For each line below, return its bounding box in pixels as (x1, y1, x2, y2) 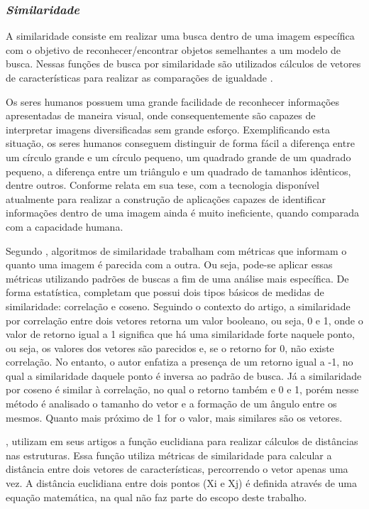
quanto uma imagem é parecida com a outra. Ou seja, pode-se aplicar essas (6, 257, 333, 272)
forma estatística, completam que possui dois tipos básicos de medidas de (6, 285, 324, 300)
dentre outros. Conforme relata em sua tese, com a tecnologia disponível (6, 177, 319, 192)
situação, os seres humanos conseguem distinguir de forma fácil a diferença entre (6, 136, 355, 150)
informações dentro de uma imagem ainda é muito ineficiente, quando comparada (6, 205, 359, 220)
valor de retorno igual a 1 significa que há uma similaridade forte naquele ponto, (6, 327, 355, 341)
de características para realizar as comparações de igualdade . (6, 70, 273, 84)
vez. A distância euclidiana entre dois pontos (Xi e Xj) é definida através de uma (6, 476, 358, 491)
